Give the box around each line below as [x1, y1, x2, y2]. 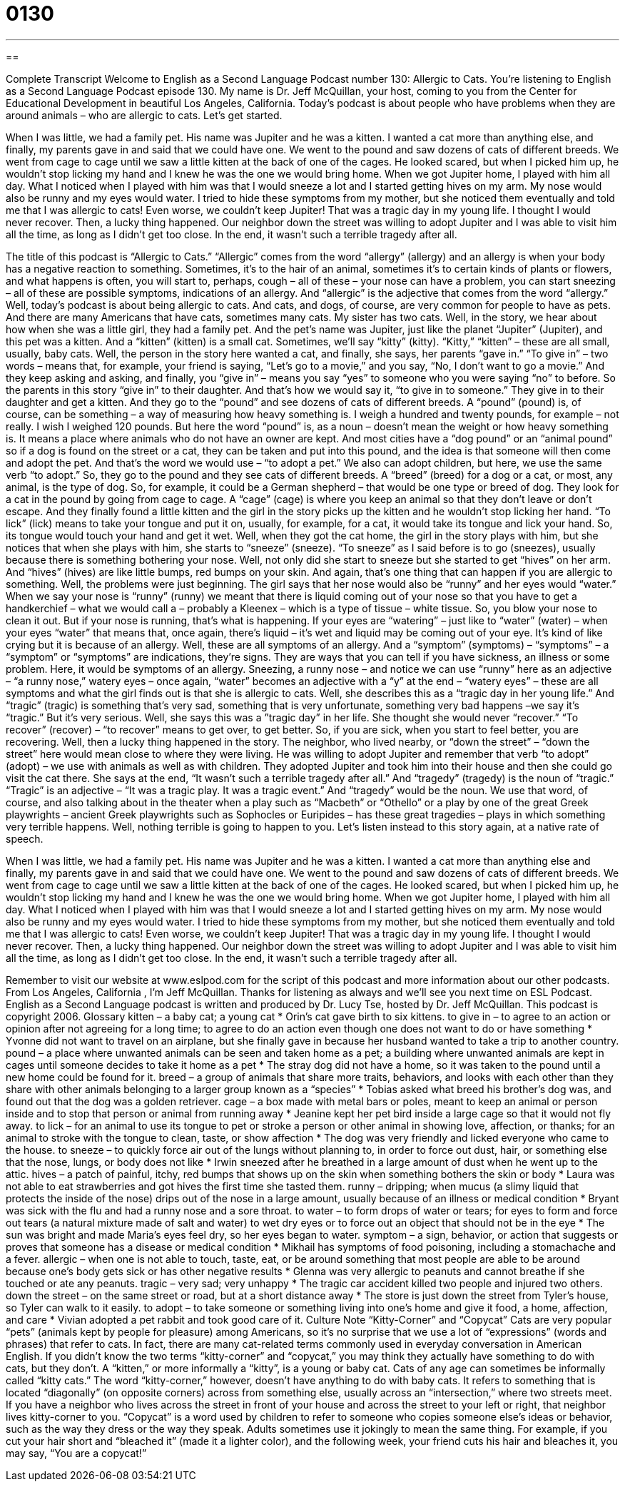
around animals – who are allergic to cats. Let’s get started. [6, 108, 283, 121]
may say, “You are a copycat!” [6, 1446, 147, 1459]
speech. [6, 832, 44, 845]
